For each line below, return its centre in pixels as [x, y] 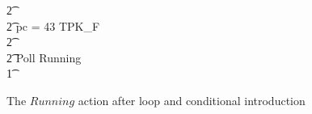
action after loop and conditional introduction [192, 100]
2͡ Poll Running [44, 57]
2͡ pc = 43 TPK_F [53, 25]
